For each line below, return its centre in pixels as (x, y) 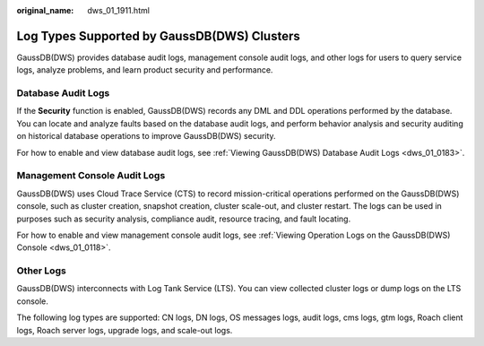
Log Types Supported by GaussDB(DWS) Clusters (158, 36)
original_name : (45, 10)
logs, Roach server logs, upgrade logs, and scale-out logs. (125, 330)
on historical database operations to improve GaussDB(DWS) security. (147, 136)
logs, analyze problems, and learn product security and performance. (145, 70)
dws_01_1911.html (118, 10)
